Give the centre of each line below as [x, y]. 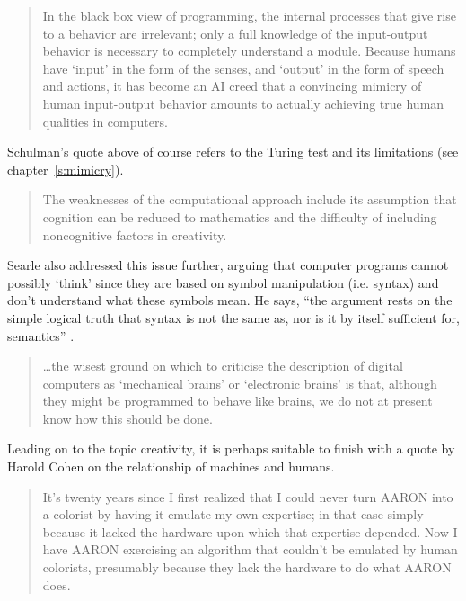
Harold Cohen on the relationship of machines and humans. [171, 466]
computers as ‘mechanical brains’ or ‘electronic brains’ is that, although [240, 383]
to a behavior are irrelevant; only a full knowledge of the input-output [235, 33]
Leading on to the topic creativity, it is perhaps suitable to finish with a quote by [231, 449]
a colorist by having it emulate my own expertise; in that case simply [233, 514]
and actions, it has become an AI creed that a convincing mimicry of [232, 86]
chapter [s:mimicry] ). [66, 169]
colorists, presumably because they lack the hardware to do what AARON [247, 567]
